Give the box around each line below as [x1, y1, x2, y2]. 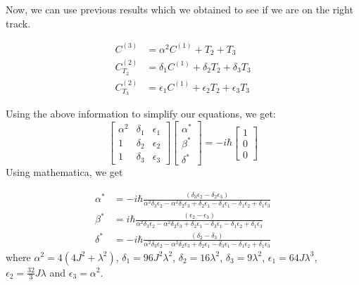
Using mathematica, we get [6, 165, 123, 179]
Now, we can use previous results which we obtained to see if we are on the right [6, 2, 353, 16]
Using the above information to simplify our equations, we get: [6, 106, 276, 121]
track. [6, 15, 31, 30]
